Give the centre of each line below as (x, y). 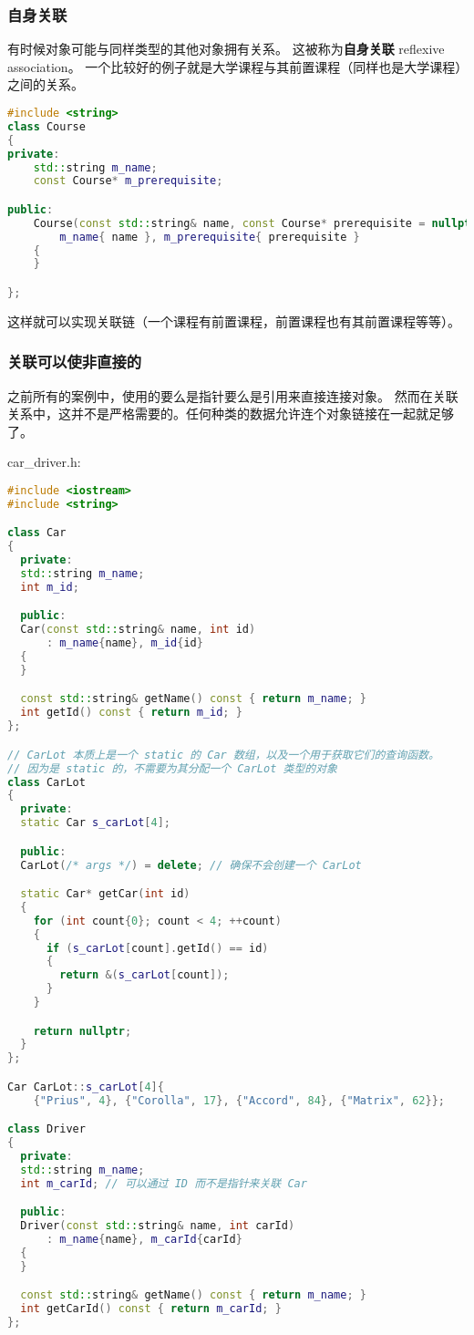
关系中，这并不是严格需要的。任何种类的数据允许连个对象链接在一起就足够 (231, 414)
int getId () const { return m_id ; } (131, 713)
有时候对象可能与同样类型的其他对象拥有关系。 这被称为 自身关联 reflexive (226, 49)
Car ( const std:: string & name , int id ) (138, 630)
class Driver (46, 1129)
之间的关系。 (46, 84)
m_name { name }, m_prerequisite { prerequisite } (210, 237)
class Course (46, 126)
